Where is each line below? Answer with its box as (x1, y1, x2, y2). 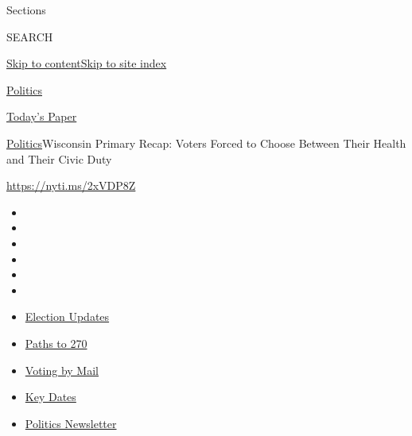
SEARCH (6, 28, 53, 44)
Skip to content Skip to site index (6, 55, 167, 71)
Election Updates (25, 308, 110, 325)
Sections (6, 2, 46, 17)
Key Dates (25, 388, 76, 405)
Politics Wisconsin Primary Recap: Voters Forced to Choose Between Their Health (6, 134, 406, 151)
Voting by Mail (25, 361, 99, 378)
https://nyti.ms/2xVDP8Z (6, 177, 136, 194)
